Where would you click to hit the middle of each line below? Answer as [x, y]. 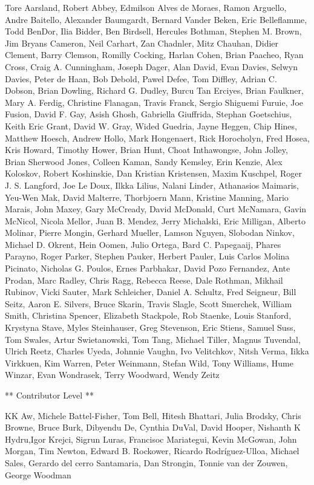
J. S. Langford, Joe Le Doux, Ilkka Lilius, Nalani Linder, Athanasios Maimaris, [152, 185]
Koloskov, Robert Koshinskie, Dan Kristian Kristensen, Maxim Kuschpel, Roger [153, 173]
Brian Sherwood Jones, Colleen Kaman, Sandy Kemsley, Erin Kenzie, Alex [144, 161]
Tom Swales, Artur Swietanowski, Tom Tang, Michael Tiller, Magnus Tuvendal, [153, 339]
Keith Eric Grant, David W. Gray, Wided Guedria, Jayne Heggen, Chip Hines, [151, 125]
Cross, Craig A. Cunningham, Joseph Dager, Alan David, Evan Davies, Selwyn [152, 66]
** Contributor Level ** [49, 395]
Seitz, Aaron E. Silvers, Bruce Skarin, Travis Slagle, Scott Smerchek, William [149, 303]
